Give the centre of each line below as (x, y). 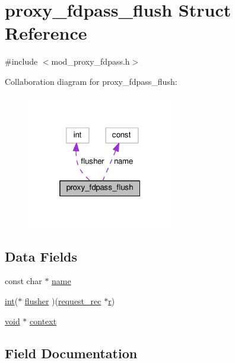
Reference (46, 33)
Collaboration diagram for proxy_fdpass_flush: (91, 81)
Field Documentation (71, 353)
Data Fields (41, 256)
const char (23, 281)
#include (21, 61)
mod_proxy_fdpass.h (90, 61)
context (43, 321)
